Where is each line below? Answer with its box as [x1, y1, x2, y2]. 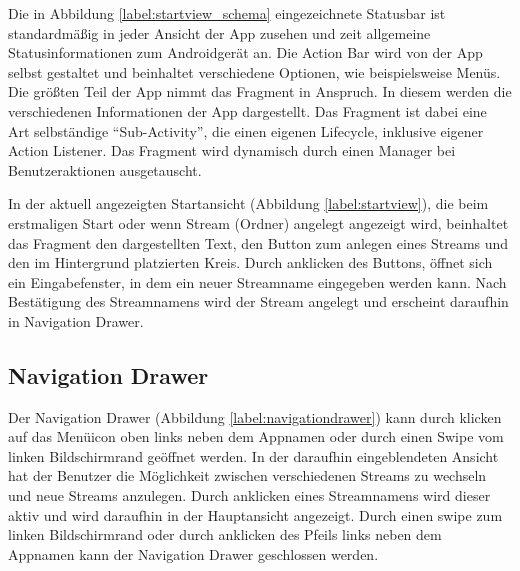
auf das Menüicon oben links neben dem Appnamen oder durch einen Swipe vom [8, 426, 504, 447]
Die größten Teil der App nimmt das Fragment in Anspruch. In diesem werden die [8, 81, 512, 102]
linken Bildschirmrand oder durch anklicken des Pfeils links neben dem [8, 524, 442, 545]
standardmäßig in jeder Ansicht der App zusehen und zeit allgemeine [8, 22, 431, 43]
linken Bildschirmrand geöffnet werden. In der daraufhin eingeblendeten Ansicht [8, 445, 499, 466]
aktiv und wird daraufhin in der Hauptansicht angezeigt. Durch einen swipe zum [8, 504, 503, 525]
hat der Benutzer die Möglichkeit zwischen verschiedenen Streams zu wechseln [8, 465, 487, 486]
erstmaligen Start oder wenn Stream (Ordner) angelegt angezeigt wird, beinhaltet [8, 212, 509, 233]
